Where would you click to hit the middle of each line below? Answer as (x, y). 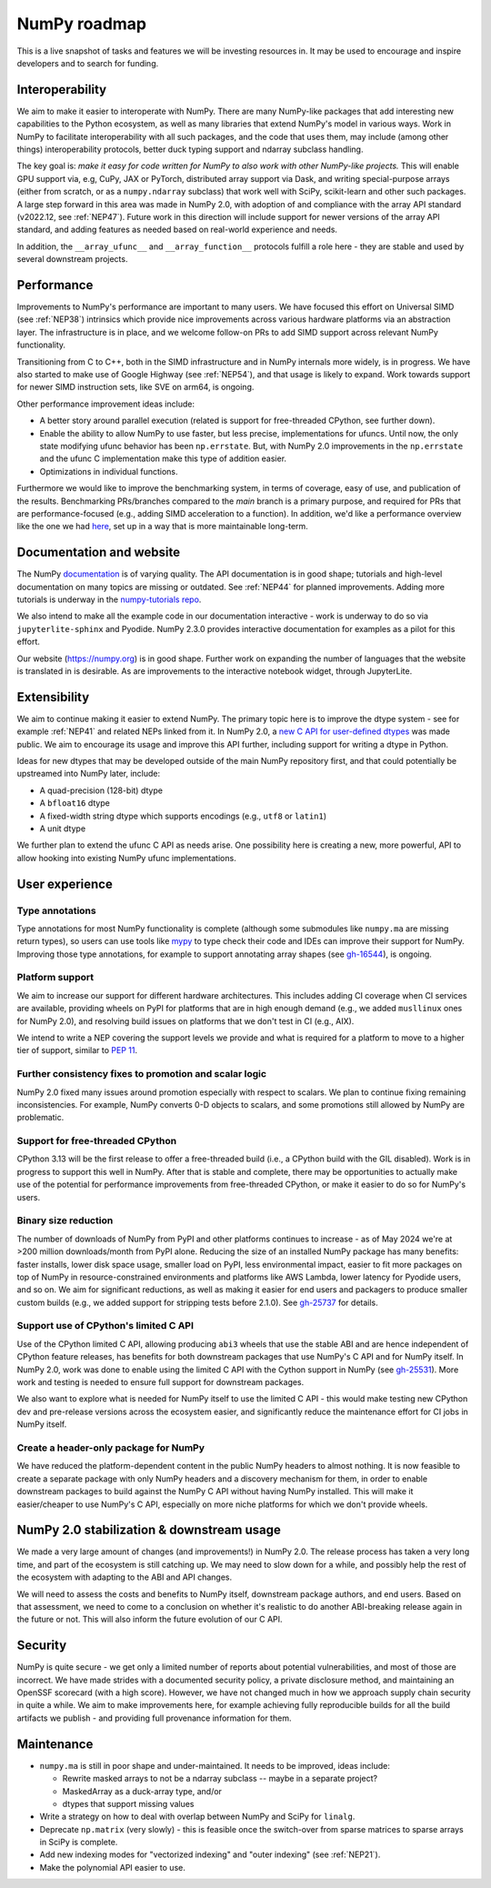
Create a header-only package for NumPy (110, 1448)
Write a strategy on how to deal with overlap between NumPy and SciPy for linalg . (197, 1817)
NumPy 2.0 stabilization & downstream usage (149, 1530)
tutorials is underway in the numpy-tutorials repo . (109, 599)
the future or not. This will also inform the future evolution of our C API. (150, 1620)
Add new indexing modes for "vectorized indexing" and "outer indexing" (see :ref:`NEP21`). (210, 1854)
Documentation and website (99, 552)
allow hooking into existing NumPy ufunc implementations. (126, 858)
